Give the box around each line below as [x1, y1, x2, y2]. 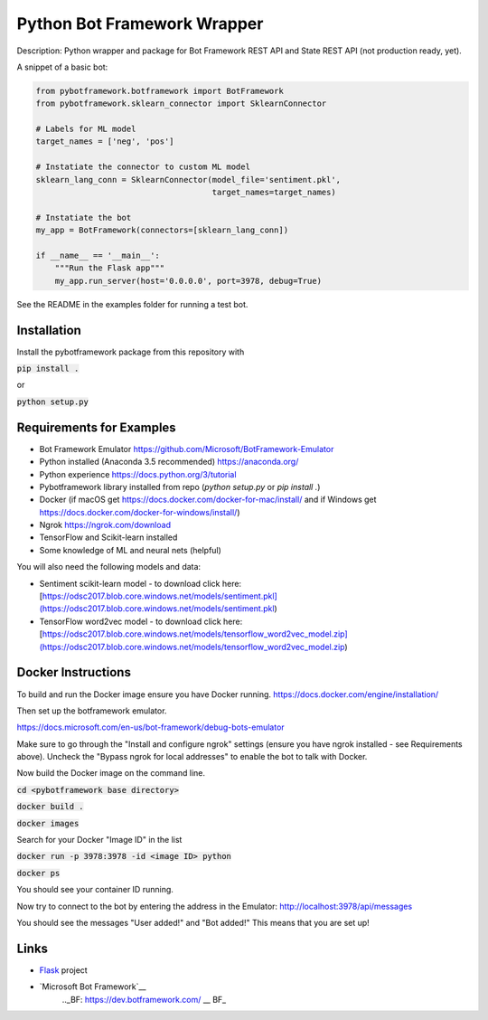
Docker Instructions [16, 665, 131, 680]
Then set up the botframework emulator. [16, 705, 167, 716]
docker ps [16, 868, 61, 878]
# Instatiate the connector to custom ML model [35, 162, 250, 172]
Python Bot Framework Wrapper [16, 14, 264, 33]
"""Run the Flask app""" [54, 263, 165, 273]
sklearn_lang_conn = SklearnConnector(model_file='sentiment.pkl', [35, 175, 342, 184]
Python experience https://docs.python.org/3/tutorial [39, 468, 237, 479]
